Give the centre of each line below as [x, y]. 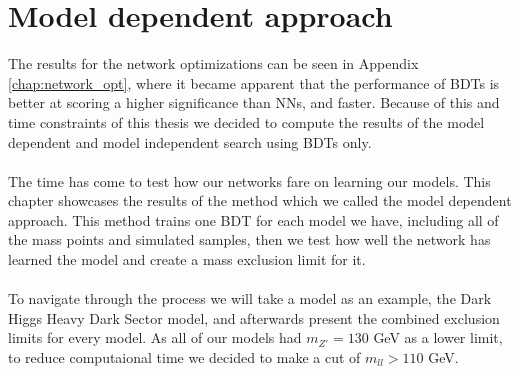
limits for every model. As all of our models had [155, 337]
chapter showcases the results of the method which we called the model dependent [260, 200]
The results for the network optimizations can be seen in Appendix [213, 63]
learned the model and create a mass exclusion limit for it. [187, 259]
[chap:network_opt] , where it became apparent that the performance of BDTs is [254, 82]
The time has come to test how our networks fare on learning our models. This [249, 180]
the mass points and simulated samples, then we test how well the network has [249, 239]
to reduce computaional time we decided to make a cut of [184, 357]
